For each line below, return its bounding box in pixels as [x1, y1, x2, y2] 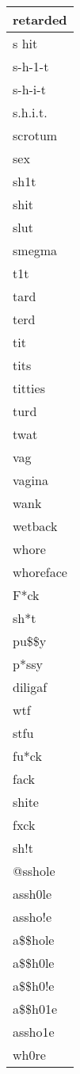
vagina [13, 471, 48, 489]
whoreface [13, 563, 67, 581]
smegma [13, 241, 58, 259]
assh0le [13, 885, 52, 903]
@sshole [13, 862, 55, 880]
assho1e [13, 1022, 55, 1041]
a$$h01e [13, 999, 58, 1018]
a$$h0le [13, 954, 55, 972]
